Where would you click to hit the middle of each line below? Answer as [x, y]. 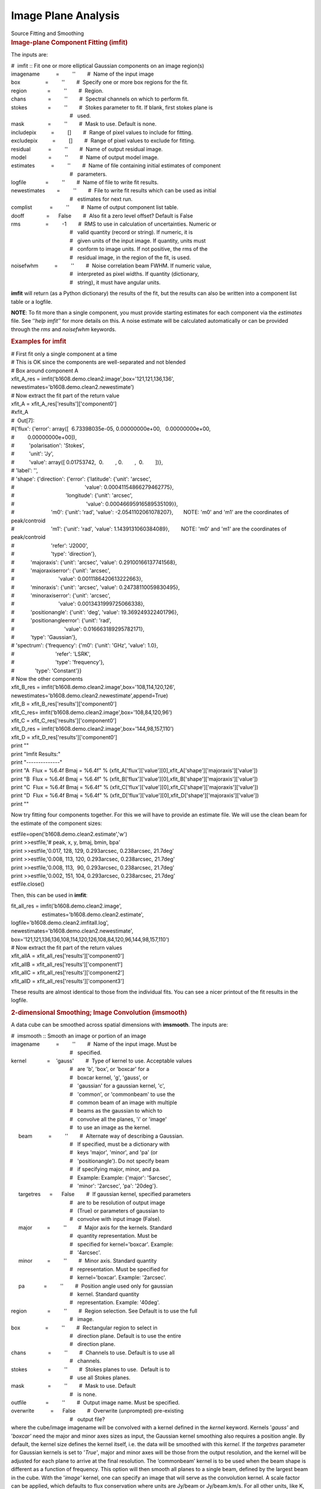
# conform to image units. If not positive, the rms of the [139, 249]
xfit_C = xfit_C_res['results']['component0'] [64, 720]
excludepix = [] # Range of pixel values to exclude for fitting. [103, 141]
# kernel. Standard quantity [104, 1294]
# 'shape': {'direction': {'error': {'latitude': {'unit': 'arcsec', [81, 479]
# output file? [87, 1419]
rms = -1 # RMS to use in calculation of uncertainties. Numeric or [114, 224]
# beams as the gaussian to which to [116, 1111]
